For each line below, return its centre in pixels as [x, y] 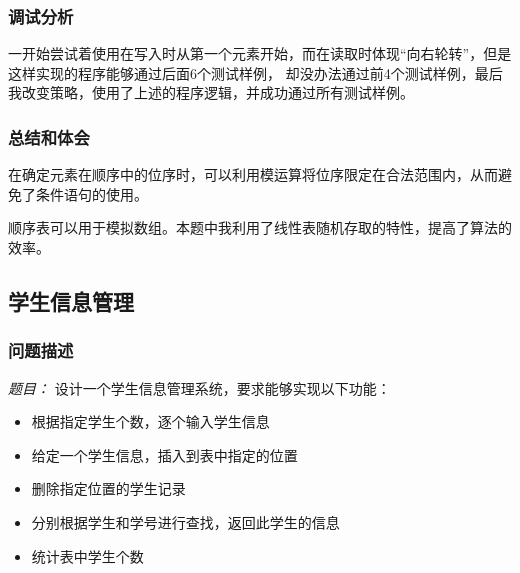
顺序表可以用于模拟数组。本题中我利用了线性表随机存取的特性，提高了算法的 [260, 227]
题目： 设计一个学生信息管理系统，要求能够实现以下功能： [199, 387]
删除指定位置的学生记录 [108, 488]
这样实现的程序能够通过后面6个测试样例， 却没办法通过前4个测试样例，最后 [255, 72]
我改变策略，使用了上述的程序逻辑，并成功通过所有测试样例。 [211, 92]
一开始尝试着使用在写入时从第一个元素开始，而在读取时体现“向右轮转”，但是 [260, 53]
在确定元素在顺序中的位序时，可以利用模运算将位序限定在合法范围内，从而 [253, 174]
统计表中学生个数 [87, 555]
